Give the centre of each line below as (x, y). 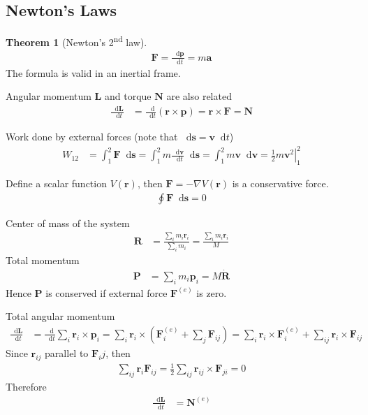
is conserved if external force (106, 292)
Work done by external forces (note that (92, 137)
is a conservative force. (280, 183)
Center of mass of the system (68, 223)
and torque (128, 96)
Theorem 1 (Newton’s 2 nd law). (76, 41)
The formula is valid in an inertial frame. (93, 72)
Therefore (26, 386)
